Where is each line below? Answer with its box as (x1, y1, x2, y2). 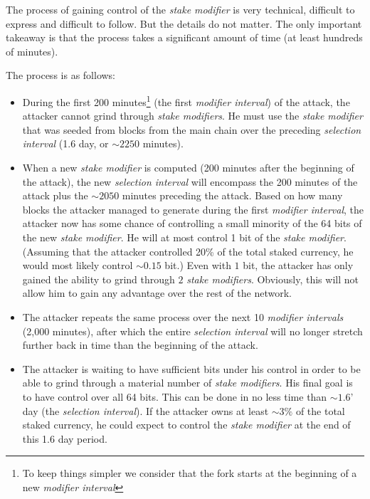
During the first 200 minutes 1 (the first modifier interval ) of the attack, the (22, 92, 350, 109)
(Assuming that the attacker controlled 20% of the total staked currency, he (22, 243, 354, 258)
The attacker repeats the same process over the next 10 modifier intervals (22, 309, 344, 324)
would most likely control (22, 258, 133, 273)
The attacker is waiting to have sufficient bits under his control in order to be (22, 361, 361, 376)
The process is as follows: (6, 68, 115, 83)
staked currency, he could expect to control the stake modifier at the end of (22, 417, 351, 432)
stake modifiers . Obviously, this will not (186, 271, 359, 286)
